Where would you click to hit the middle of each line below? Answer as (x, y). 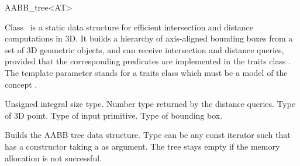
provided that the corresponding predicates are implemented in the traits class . (148, 61)
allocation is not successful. (53, 158)
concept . (21, 84)
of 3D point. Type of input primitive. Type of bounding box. (114, 115)
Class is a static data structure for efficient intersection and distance (129, 27)
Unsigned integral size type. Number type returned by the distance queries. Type (150, 104)
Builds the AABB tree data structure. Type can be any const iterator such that (148, 135)
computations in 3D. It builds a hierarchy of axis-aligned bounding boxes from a (149, 38)
